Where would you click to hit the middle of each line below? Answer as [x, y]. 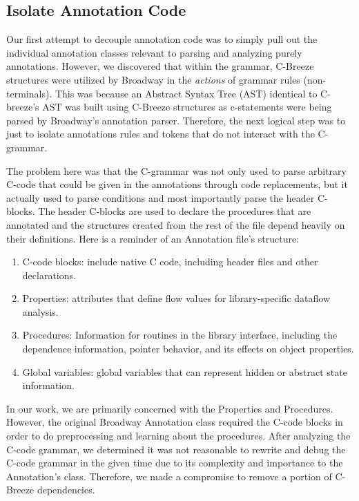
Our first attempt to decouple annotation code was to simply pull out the [162, 39]
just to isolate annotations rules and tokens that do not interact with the [161, 134]
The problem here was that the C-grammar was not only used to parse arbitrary [176, 170]
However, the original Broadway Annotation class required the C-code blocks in [175, 422]
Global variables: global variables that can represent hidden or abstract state [185, 371]
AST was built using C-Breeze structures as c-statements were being [187, 107]
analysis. [40, 311]
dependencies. [66, 490]
